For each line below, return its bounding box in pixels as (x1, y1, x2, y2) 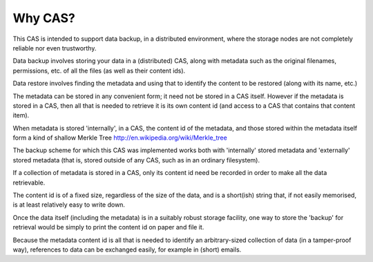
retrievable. (12, 178, 46, 187)
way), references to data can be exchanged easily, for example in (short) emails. (12, 245, 242, 254)
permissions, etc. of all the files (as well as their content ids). (12, 66, 186, 75)
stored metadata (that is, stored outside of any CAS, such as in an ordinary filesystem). (12, 156, 260, 164)
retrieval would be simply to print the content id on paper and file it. (12, 223, 204, 232)
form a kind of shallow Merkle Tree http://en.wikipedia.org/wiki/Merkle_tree (12, 133, 227, 142)
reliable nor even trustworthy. (12, 44, 97, 52)
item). (12, 111, 30, 120)
